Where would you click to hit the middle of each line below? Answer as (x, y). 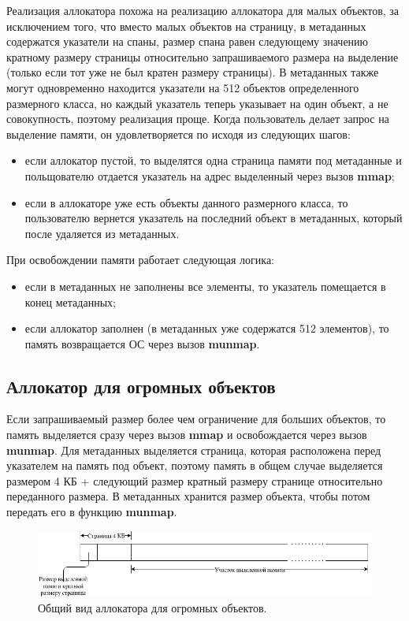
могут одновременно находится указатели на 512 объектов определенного (183, 87)
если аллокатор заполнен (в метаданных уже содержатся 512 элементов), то (207, 328)
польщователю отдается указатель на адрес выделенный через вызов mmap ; (210, 175)
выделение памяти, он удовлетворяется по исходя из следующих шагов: (178, 134)
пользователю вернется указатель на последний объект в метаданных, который (214, 218)
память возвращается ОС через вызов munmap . (142, 343)
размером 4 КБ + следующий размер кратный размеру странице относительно (195, 480)
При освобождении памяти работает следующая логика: (141, 260)
